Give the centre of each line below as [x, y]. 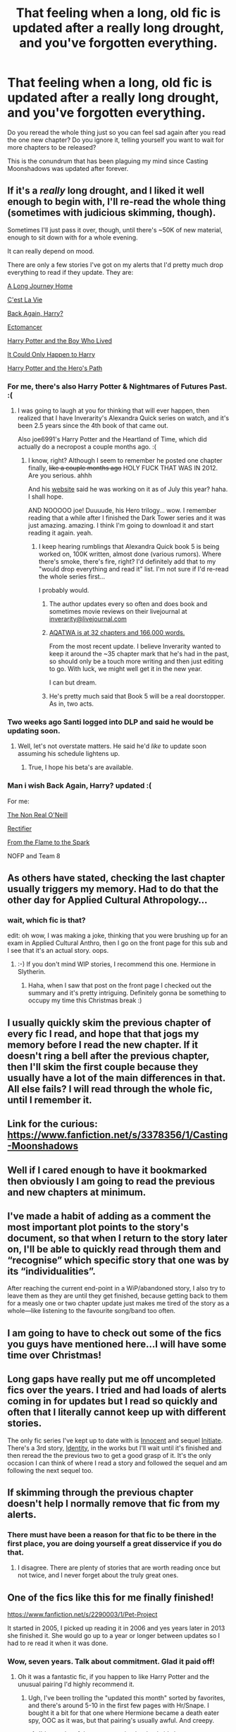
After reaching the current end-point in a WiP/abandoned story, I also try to [116, 1288]
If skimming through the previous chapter [100, 1492]
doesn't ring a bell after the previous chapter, [108, 1056]
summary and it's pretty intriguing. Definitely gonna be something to [127, 993]
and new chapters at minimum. [77, 1192]
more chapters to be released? [52, 147]
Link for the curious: [52, 1124]
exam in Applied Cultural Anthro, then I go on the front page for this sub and [117, 943]
